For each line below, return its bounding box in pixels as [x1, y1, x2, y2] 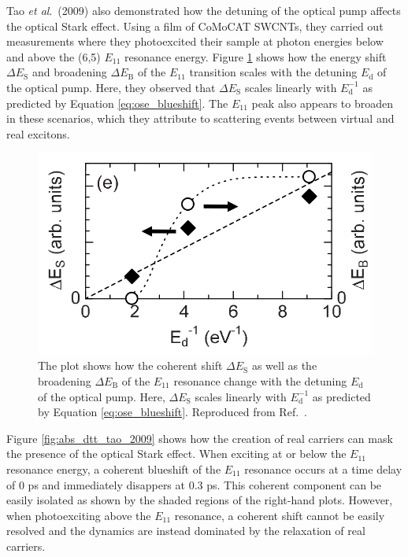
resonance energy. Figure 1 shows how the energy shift [124, 48, 387, 65]
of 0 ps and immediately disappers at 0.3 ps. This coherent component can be [6, 476, 382, 492]
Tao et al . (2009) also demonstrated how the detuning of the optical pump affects [6, 2, 401, 18]
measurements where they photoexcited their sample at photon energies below [6, 33, 384, 50]
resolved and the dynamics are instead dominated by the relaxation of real [6, 522, 365, 539]
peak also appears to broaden [251, 94, 393, 111]
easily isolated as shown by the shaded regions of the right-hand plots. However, [6, 492, 393, 508]
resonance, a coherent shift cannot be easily [174, 507, 385, 523]
